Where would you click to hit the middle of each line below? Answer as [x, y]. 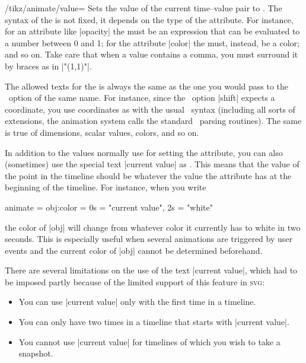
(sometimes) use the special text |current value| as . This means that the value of [152, 164]
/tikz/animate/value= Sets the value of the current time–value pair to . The [144, 8]
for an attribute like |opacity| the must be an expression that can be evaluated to [152, 31]
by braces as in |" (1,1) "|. [48, 66]
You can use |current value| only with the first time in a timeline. [137, 302]
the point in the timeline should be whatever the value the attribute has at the [148, 175]
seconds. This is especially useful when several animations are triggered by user [149, 239]
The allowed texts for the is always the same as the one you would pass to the [147, 86]
